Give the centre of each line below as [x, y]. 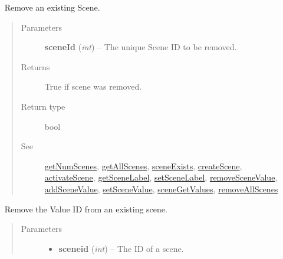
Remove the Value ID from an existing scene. [86, 209]
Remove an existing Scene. [52, 7]
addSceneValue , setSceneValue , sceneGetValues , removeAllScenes [161, 188]
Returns [35, 66]
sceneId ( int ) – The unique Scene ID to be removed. [141, 47]
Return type [43, 106]
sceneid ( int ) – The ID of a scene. [121, 248]
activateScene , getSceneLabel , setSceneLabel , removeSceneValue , [161, 177]
